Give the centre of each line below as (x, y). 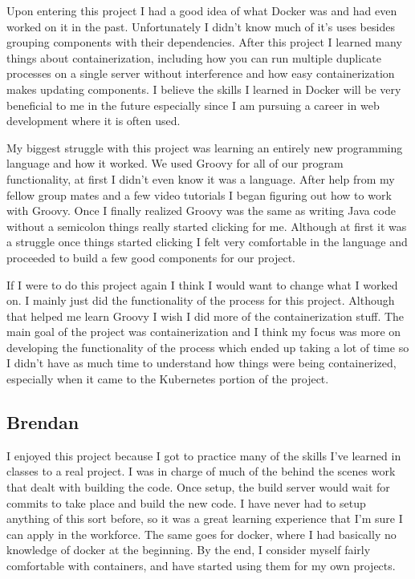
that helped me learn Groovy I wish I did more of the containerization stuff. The (205, 316)
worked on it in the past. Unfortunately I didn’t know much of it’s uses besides (201, 26)
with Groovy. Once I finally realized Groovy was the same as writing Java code (201, 211)
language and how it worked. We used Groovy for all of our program (175, 163)
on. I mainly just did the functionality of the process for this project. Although (201, 300)
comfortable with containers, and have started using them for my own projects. (201, 566)
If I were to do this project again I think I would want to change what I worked (202, 284)
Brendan (43, 422)
